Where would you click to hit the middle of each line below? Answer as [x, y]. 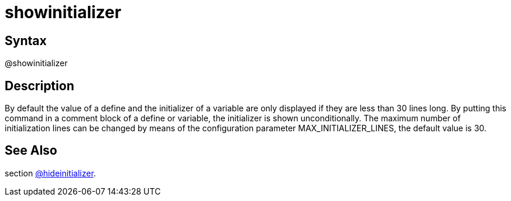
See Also [31, 151]
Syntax [26, 40]
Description [40, 86]
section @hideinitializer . [50, 173]
